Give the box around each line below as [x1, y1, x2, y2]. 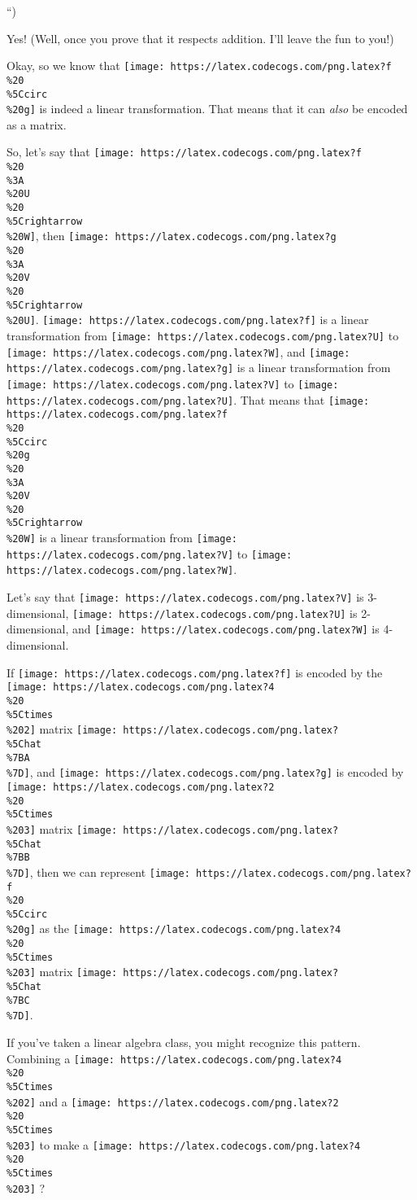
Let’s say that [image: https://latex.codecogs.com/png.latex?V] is [7, 589, 364, 606]
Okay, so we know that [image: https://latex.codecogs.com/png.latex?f [7, 57, 392, 74]
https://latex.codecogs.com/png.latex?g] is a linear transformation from [7, 359, 391, 376]
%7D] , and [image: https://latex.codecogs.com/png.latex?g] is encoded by [7, 764, 404, 781]
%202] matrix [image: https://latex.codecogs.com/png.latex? [7, 720, 339, 738]
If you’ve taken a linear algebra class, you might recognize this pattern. [7, 1034, 361, 1051]
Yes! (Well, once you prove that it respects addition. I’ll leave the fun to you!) [7, 29, 394, 46]
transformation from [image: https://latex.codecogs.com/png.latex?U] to [7, 326, 399, 344]
